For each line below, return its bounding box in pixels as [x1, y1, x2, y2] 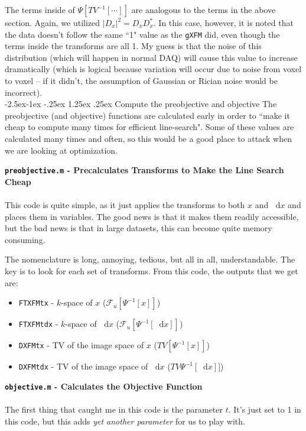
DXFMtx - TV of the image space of [18, 339, 144, 351]
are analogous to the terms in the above [131, 4, 276, 15]
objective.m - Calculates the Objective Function [5, 380, 203, 392]
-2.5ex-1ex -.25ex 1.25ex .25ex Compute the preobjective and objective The [5, 98, 277, 110]
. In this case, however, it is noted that [153, 17, 294, 28]
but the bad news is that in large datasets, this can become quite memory [5, 222, 272, 234]
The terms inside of [5, 4, 75, 15]
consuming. [5, 233, 45, 245]
